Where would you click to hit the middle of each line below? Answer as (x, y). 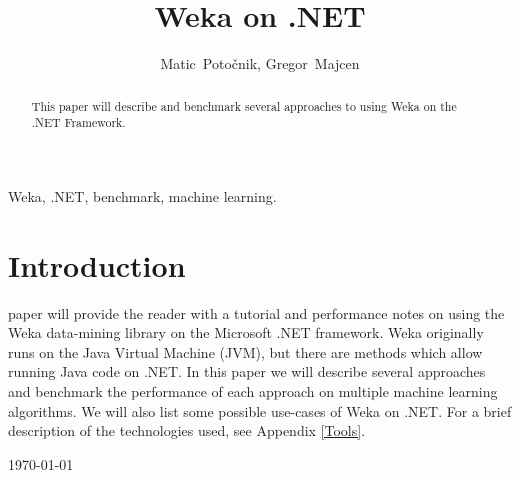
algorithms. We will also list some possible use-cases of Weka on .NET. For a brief (260, 410)
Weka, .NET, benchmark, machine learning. (142, 195)
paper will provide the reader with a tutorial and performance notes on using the (256, 312)
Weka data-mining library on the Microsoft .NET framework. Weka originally (246, 332)
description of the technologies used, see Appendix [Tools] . (187, 430)
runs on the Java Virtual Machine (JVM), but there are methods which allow (245, 351)
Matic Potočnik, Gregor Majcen (260, 63)
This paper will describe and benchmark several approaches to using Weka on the (244, 105)
